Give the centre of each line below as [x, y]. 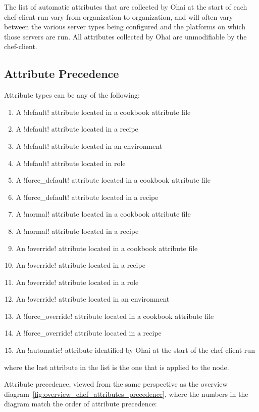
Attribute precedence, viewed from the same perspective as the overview [116, 384]
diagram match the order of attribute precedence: [81, 404]
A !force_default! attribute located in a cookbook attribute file [113, 180]
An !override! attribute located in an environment [93, 299]
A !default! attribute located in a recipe [77, 129]
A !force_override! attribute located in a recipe [89, 333]
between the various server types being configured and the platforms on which [125, 27]
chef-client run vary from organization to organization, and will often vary [119, 16]
